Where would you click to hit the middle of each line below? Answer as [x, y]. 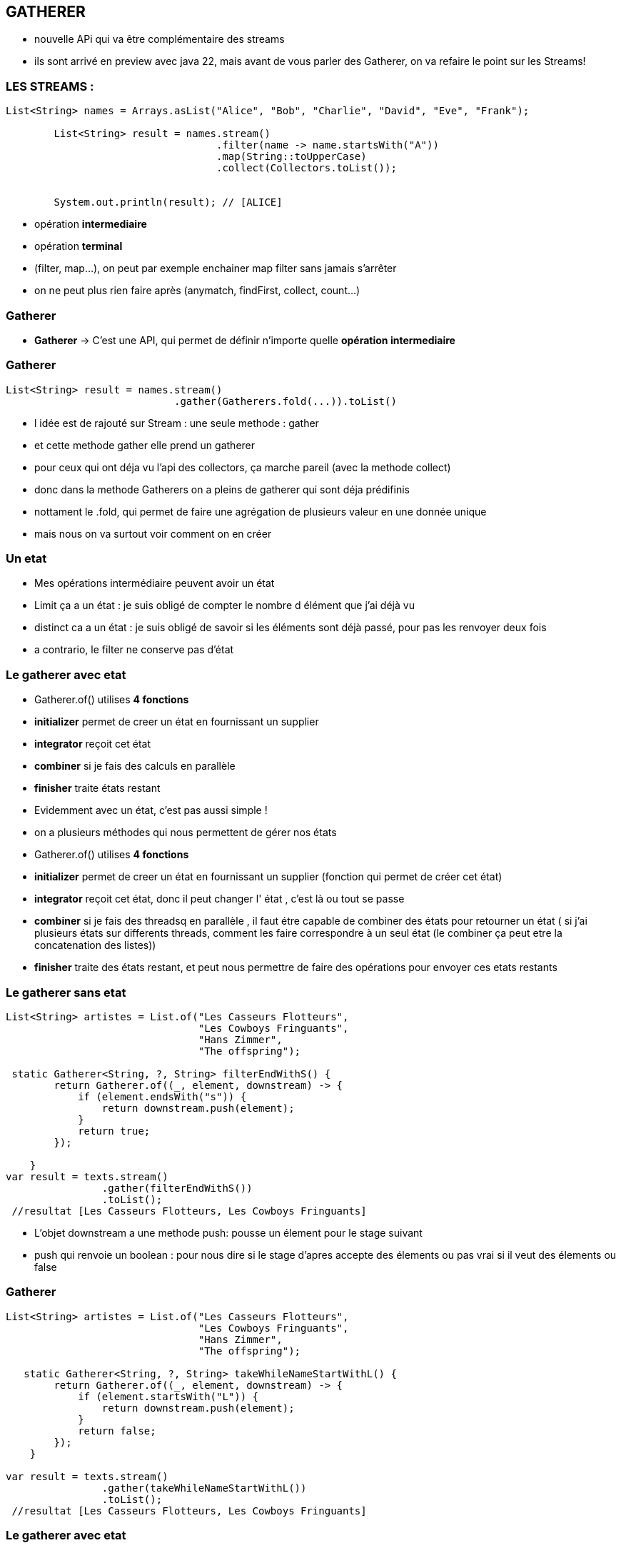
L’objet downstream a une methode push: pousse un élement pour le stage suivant [228, 1232]
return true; [114, 1131]
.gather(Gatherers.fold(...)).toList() [286, 401]
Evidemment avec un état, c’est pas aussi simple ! [151, 810]
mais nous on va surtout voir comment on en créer [153, 533]
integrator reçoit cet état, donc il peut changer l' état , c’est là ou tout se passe [219, 899]
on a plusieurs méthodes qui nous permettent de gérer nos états [186, 833]
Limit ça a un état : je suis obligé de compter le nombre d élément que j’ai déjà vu [224, 605]
